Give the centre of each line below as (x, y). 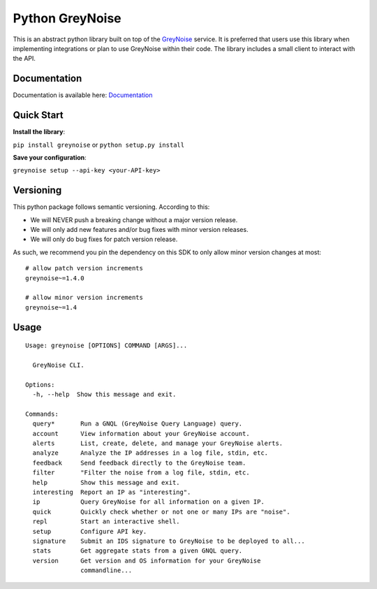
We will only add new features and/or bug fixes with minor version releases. (139, 230)
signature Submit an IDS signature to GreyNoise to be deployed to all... (169, 541)
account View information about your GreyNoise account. (141, 434)
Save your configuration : (50, 157)
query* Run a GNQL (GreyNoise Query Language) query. (138, 424)
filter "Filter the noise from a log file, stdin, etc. (141, 473)
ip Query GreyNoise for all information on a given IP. (148, 502)
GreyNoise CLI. (58, 365)
